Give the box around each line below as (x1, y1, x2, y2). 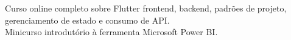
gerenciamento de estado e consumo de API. (5, 13, 170, 26)
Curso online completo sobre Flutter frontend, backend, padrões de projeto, (5, 2, 287, 14)
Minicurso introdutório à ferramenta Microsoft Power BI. (5, 25, 218, 38)
